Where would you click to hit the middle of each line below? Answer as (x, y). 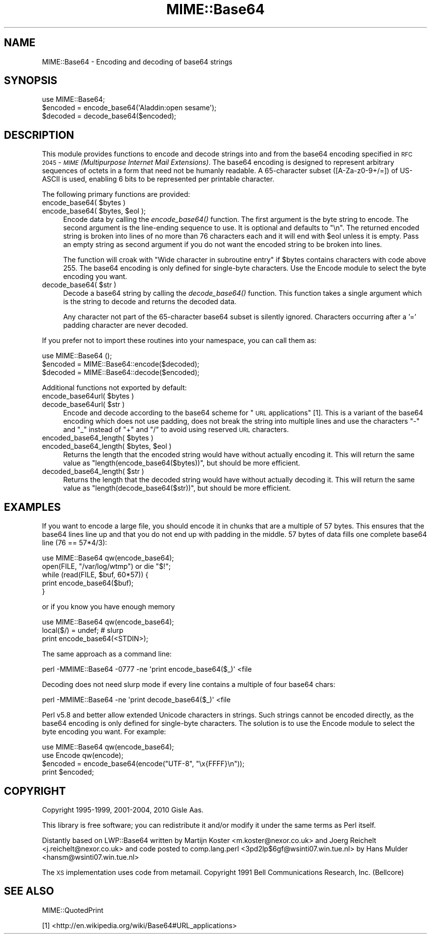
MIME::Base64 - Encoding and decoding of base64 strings (137, 62)
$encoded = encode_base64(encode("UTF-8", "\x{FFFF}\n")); (143, 764)
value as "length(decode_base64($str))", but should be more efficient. (177, 488)
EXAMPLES (32, 507)
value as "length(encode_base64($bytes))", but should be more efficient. (182, 463)
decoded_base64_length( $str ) (93, 471)
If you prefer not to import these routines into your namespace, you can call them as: (179, 341)
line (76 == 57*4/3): (75, 543)
